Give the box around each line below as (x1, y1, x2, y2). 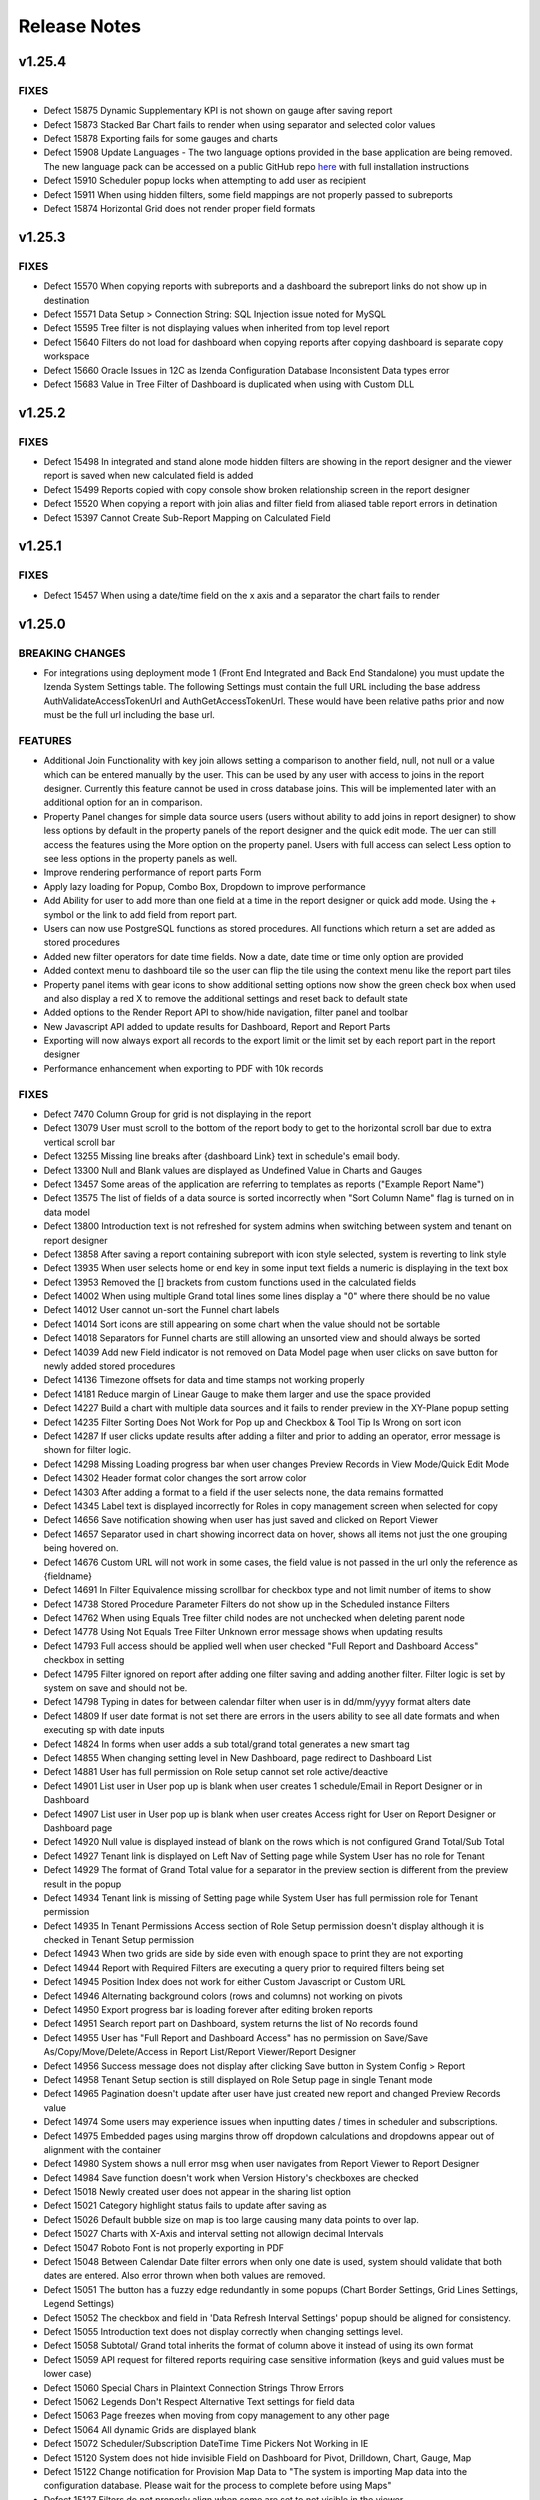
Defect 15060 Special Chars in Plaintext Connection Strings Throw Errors (43, 2381, 344, 2394)
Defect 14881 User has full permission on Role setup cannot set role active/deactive (43, 1766, 389, 1778)
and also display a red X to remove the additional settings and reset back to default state (43, 992, 409, 1004)
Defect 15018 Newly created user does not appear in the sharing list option (43, 2186, 352, 2198)
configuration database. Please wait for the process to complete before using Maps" (43, 2480, 392, 2492)
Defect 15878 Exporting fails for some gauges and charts (43, 133, 279, 145)
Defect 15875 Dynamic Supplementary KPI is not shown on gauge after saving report (43, 105, 393, 117)
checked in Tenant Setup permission (43, 1934, 195, 1946)
